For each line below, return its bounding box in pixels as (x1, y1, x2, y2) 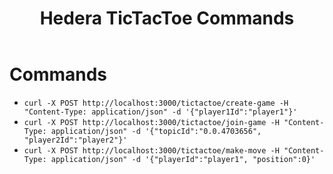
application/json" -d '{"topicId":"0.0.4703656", (50, 126, 262, 136)
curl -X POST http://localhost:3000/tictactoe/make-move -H (23, 145, 280, 156)
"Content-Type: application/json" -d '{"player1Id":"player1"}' (23, 107, 298, 117)
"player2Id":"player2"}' (23, 135, 128, 145)
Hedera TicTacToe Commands (39, 7, 295, 30)
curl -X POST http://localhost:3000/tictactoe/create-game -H (23, 98, 289, 108)
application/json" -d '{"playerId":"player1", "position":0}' (50, 154, 316, 164)
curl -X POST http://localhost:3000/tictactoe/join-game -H (23, 117, 280, 127)
